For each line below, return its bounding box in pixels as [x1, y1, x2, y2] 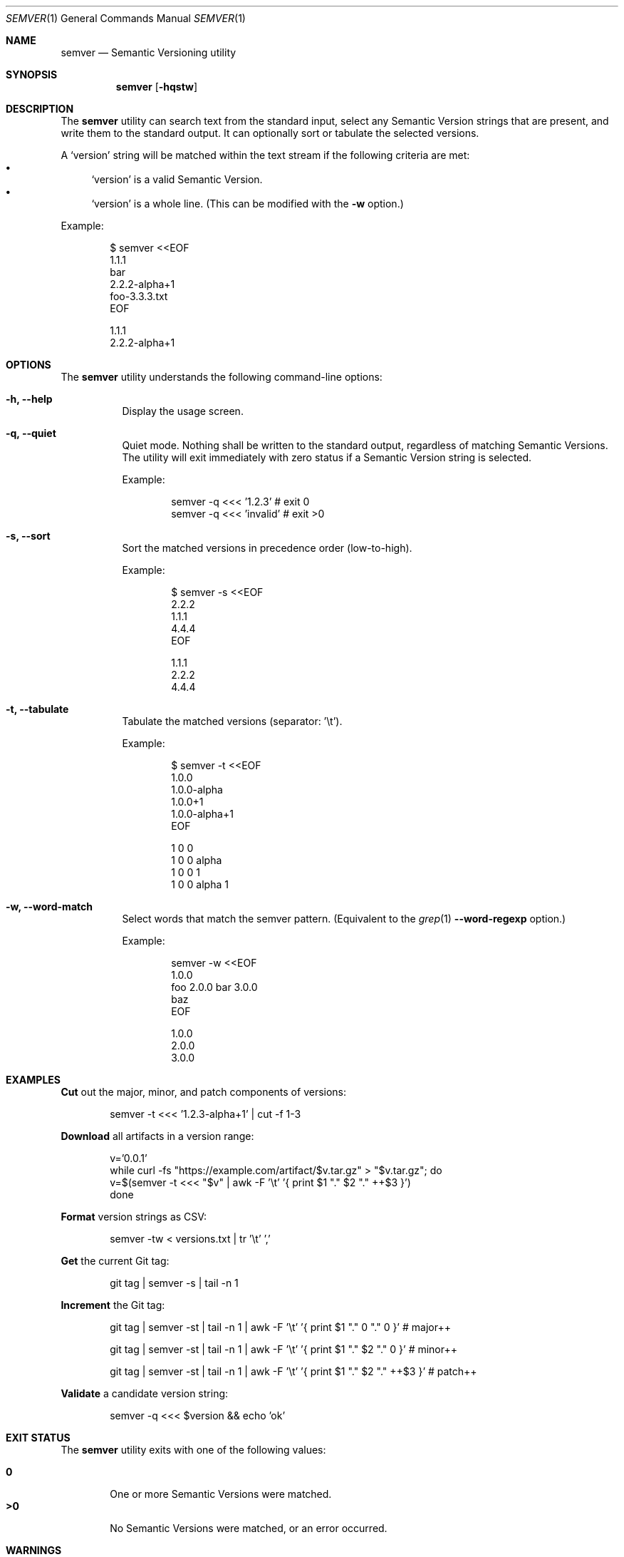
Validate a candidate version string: [61, 1387, 229, 1399]
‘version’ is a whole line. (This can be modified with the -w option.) [91, 197, 404, 210]
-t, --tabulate [6, 703, 69, 715]
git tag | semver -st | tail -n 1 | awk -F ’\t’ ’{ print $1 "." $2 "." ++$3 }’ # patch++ [110, 1365, 477, 1377]
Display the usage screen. [122, 405, 244, 417]
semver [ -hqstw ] [115, 81, 198, 93]
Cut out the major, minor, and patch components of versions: [61, 1086, 347, 1098]
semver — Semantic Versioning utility [61, 46, 236, 58]
